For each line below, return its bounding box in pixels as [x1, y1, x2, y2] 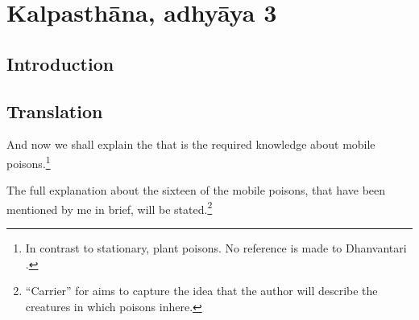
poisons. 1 [6, 152, 51, 171]
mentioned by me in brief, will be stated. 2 [6, 198, 213, 217]
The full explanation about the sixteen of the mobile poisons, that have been [6, 182, 386, 199]
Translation [6, 98, 103, 123]
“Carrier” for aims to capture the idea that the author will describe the [25, 282, 378, 299]
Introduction [6, 51, 114, 76]
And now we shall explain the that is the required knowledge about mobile [6, 136, 375, 153]
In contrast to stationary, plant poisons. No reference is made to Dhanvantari [25, 240, 407, 256]
